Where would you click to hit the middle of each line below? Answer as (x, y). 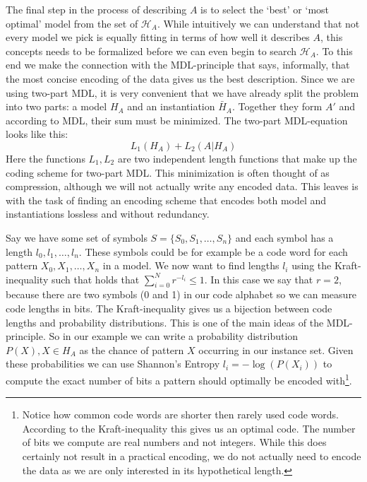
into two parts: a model (56, 106)
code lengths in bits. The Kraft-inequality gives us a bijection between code (169, 308)
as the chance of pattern (132, 349)
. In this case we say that (259, 279)
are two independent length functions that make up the (237, 158)
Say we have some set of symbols (77, 237)
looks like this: (37, 134)
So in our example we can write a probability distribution (174, 336)
